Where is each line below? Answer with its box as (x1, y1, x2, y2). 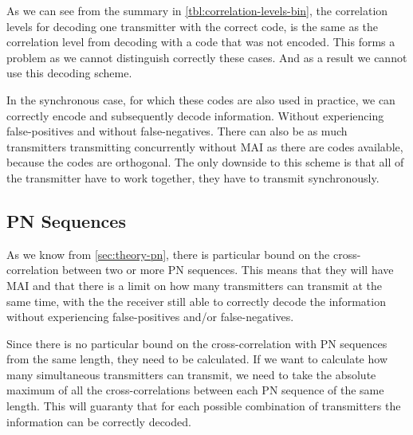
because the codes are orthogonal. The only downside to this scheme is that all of (6, 154, 404, 170)
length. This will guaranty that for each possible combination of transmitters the (6, 398, 401, 414)
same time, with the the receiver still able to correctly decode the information (6, 292, 386, 309)
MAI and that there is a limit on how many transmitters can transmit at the (6, 276, 383, 293)
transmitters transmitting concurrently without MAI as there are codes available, (6, 138, 403, 155)
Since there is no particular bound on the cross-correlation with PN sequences (6, 335, 387, 351)
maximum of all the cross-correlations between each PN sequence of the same (6, 382, 384, 398)
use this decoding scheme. (6, 65, 132, 81)
